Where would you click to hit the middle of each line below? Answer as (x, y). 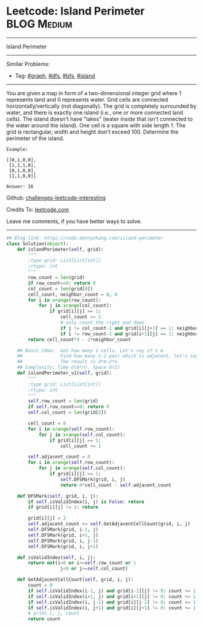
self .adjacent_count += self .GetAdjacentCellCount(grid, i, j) (109, 524)
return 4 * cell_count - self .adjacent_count (116, 485)
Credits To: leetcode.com (38, 209)
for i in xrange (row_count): (65, 300)
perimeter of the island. (35, 138)
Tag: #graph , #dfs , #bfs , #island (55, 75)
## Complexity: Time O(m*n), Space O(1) (69, 367)
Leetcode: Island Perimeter (76, 11)
